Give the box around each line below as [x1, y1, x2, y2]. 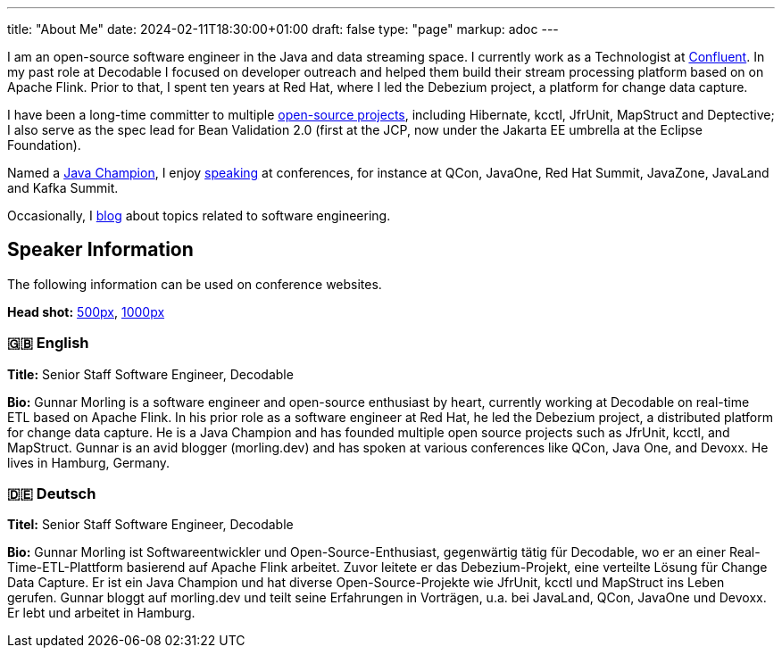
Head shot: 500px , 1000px [7, 303, 165, 319]
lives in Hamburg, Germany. [7, 454, 171, 470]
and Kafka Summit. [7, 180, 119, 195]
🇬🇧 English [7, 334, 89, 352]
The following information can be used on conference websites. [7, 276, 382, 292]
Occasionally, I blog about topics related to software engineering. [7, 208, 391, 223]
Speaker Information [7, 238, 194, 261]
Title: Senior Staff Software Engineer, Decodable [7, 366, 294, 382]
